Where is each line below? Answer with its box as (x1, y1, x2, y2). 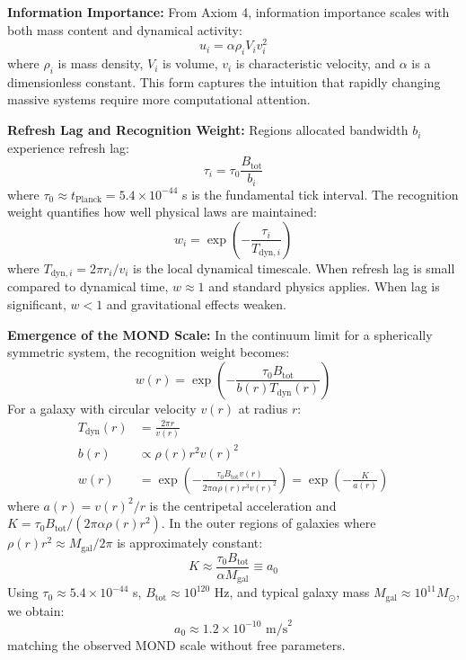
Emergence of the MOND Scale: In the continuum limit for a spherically (7, 325, 433, 343)
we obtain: (7, 601, 65, 620)
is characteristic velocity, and (235, 54, 396, 73)
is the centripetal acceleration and (149, 495, 337, 514)
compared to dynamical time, (7, 277, 169, 296)
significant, (7, 294, 66, 313)
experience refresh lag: (7, 138, 129, 156)
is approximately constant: (117, 533, 263, 552)
